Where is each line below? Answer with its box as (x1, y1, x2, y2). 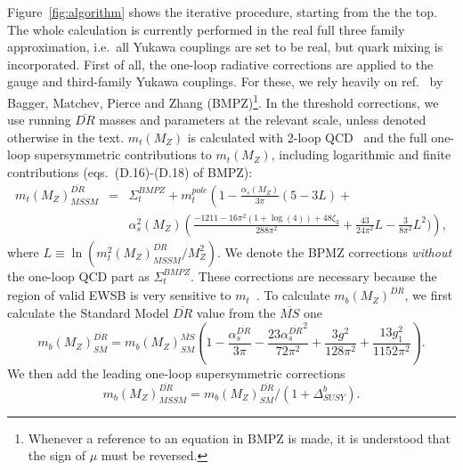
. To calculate (256, 286, 330, 304)
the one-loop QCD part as (7, 266, 150, 285)
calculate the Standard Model (7, 303, 169, 321)
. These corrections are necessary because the (191, 266, 437, 285)
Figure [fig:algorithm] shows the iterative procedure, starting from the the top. (7, 3, 437, 20)
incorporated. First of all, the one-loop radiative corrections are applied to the (7, 54, 434, 73)
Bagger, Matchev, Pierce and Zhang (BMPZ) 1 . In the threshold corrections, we (7, 90, 439, 111)
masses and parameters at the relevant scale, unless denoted (99, 110, 426, 129)
